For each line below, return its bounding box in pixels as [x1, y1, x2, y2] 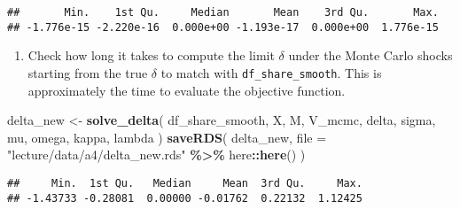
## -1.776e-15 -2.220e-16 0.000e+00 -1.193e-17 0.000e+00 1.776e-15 [7, 20, 439, 34]
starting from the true [27, 63, 148, 81]
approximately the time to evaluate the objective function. [27, 81, 346, 99]
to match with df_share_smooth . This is [160, 63, 382, 81]
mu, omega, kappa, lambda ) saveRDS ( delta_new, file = [7, 128, 327, 146]
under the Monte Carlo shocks [288, 46, 453, 65]
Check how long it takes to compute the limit [27, 46, 275, 65]
